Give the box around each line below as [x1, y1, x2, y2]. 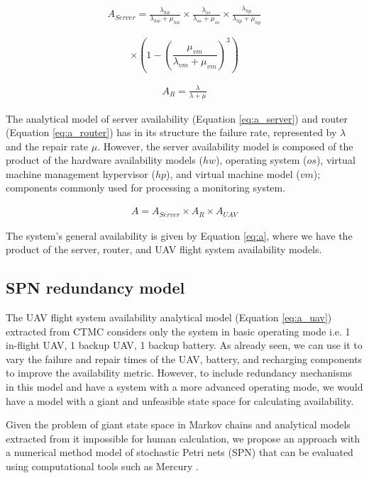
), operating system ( [216, 152, 307, 167]
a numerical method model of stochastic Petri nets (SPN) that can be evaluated [6, 445, 353, 460]
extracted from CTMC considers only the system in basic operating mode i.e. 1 [6, 323, 351, 338]
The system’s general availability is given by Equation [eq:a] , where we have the [6, 228, 353, 243]
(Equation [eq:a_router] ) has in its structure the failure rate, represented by [6, 125, 337, 140]
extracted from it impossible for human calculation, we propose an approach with [6, 430, 360, 445]
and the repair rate [6, 138, 89, 153]
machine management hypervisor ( [6, 166, 155, 181]
